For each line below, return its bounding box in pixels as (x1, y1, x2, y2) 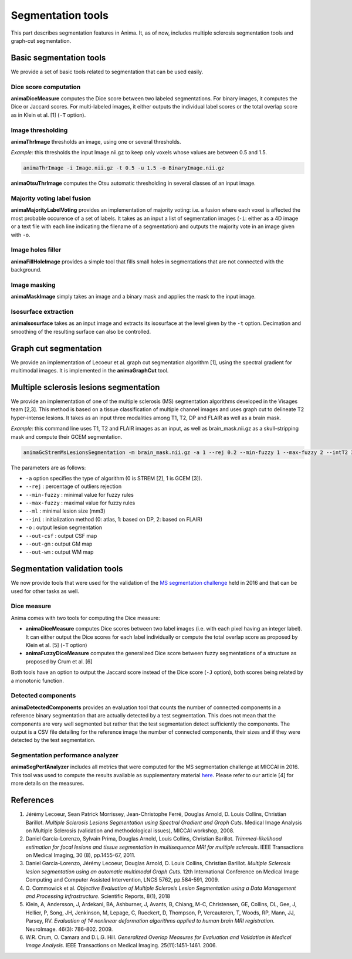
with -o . (11, 231, 31, 238)
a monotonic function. (11, 677, 64, 684)
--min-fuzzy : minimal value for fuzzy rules (25, 491, 134, 498)
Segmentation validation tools (11, 564, 123, 574)
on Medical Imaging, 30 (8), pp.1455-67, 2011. (25, 852, 136, 859)
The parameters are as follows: (11, 464, 86, 471)
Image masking (11, 280, 56, 289)
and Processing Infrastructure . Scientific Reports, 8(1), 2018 (25, 893, 170, 900)
